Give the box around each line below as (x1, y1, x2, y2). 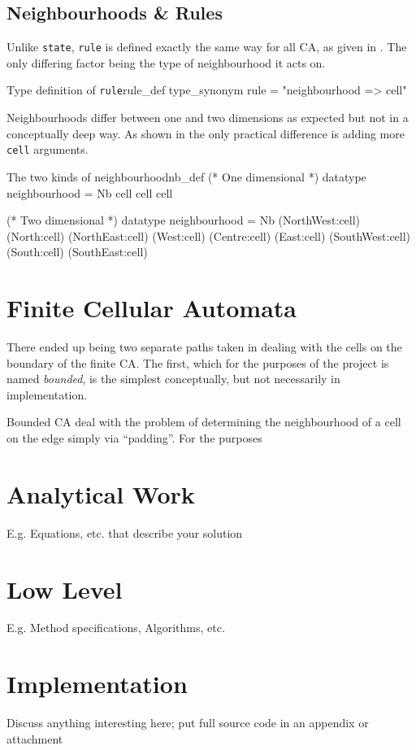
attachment (6, 730, 63, 747)
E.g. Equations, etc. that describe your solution (6, 524, 243, 541)
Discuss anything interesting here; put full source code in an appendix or (6, 714, 369, 731)
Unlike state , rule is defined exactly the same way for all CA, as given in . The (6, 38, 407, 55)
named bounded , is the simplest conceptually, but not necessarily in (6, 370, 340, 387)
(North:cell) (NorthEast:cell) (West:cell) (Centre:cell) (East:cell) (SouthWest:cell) (6, 227, 411, 244)
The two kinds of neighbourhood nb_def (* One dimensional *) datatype (6, 168, 366, 185)
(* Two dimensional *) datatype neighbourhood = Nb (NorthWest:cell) (6, 211, 361, 229)
